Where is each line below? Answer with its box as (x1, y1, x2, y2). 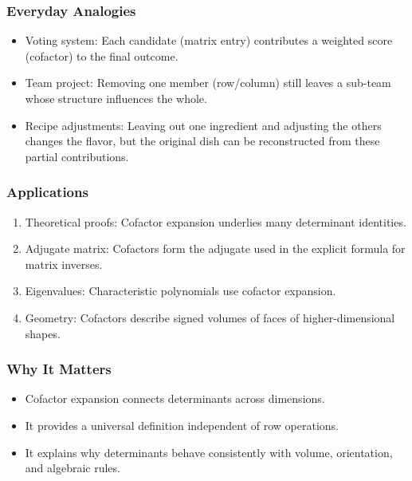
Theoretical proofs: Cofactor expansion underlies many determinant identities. (25, 213, 406, 230)
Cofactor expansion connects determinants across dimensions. (25, 390, 325, 407)
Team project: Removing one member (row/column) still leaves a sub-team (25, 74, 391, 91)
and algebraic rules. (25, 459, 120, 476)
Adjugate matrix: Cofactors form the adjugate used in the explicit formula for (25, 240, 406, 257)
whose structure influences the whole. (25, 90, 207, 106)
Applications (6, 182, 88, 202)
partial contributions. (25, 148, 129, 164)
